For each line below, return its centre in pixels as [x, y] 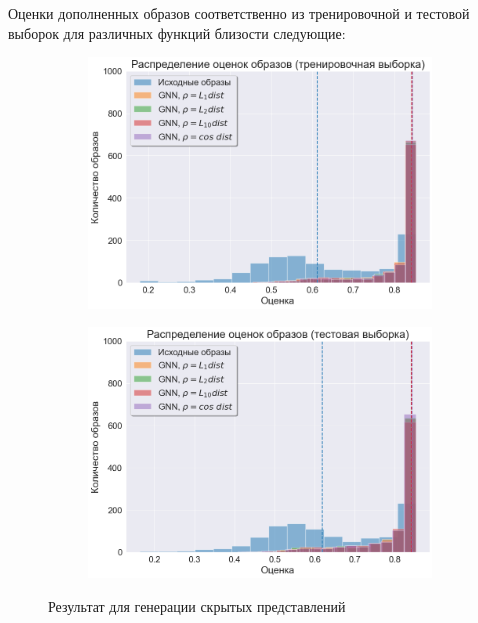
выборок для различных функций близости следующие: [177, 32]
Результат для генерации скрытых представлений [197, 606]
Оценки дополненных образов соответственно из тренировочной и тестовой [239, 13]
